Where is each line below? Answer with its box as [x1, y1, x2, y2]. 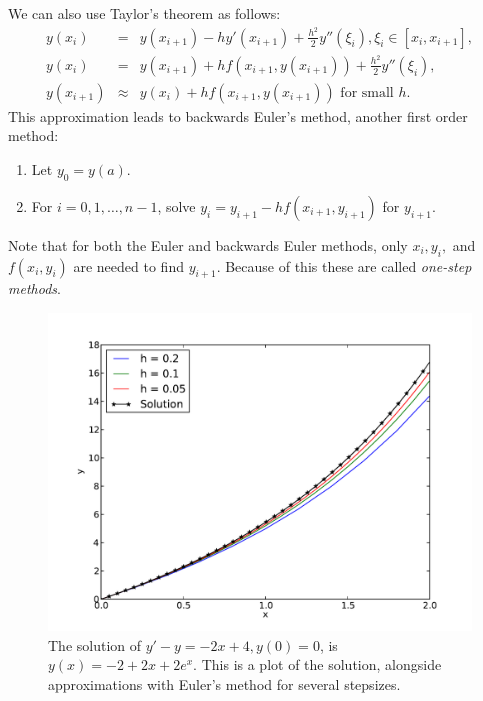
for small [340, 85, 394, 100]
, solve [157, 195, 196, 216]
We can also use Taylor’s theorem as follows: [8, 3, 281, 23]
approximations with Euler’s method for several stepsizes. [48, 673, 401, 694]
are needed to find [73, 255, 184, 276]
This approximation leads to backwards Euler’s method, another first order [8, 105, 468, 126]
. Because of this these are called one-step [216, 255, 472, 276]
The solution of [48, 634, 142, 655]
